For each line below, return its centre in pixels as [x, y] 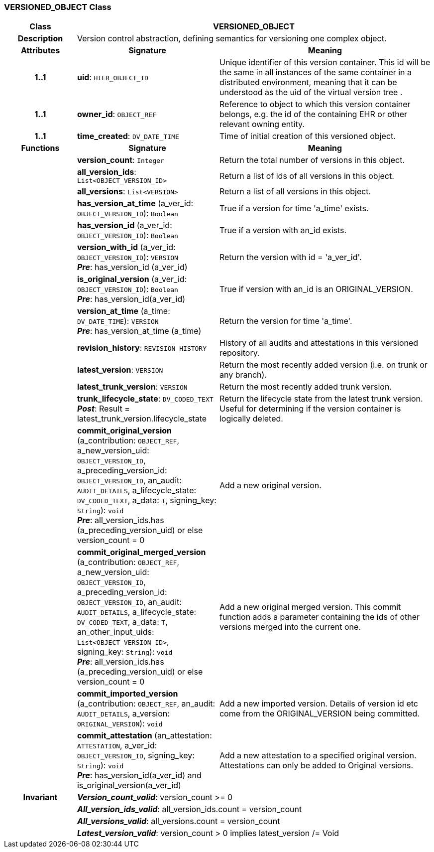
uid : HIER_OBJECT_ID [113, 77]
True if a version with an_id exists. [283, 230]
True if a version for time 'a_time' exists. [294, 209]
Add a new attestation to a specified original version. [318, 756]
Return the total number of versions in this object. [312, 160]
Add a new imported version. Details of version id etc [319, 704]
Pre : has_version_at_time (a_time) [139, 331]
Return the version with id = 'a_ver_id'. [290, 257]
